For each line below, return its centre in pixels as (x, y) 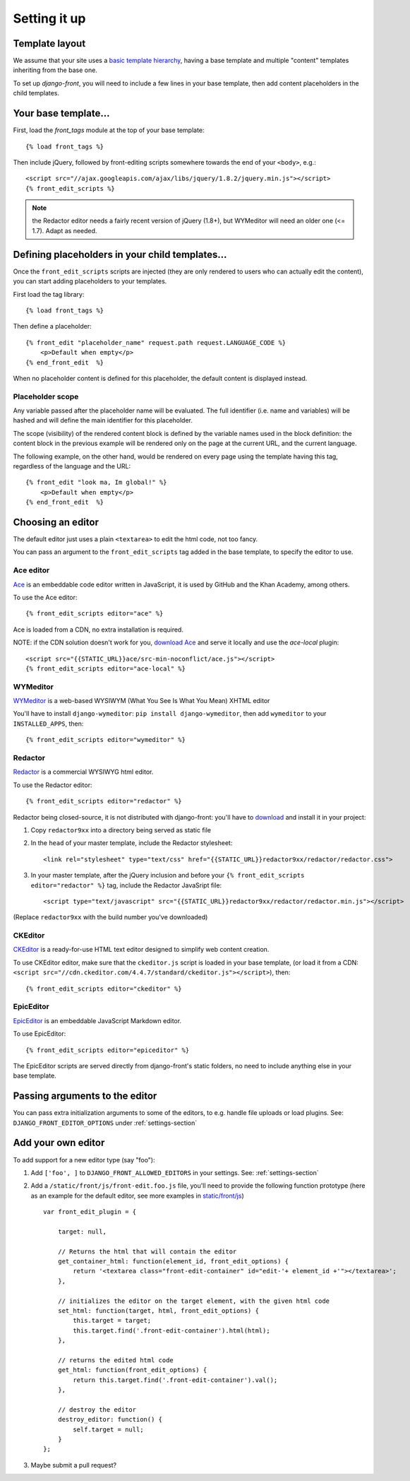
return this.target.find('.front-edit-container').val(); (175, 1380)
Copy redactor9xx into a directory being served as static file (121, 830)
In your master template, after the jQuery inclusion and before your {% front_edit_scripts (168, 875)
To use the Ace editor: (45, 597)
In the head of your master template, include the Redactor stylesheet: (132, 843)
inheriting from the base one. (55, 70)
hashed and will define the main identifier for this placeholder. (103, 420)
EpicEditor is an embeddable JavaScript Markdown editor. (97, 1020)
